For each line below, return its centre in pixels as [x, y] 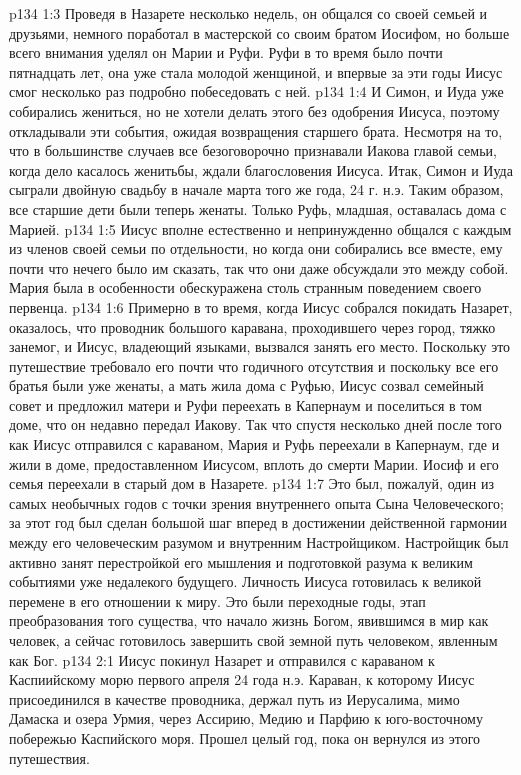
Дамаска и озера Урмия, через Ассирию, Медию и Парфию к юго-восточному [246, 718]
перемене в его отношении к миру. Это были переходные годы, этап [217, 600]
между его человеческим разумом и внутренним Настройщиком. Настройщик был [259, 542]
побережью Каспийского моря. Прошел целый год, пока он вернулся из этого [245, 737]
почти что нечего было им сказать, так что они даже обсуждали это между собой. [259, 267]
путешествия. [49, 757]
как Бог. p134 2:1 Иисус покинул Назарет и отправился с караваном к [222, 659]
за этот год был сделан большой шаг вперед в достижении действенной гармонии [258, 522]
